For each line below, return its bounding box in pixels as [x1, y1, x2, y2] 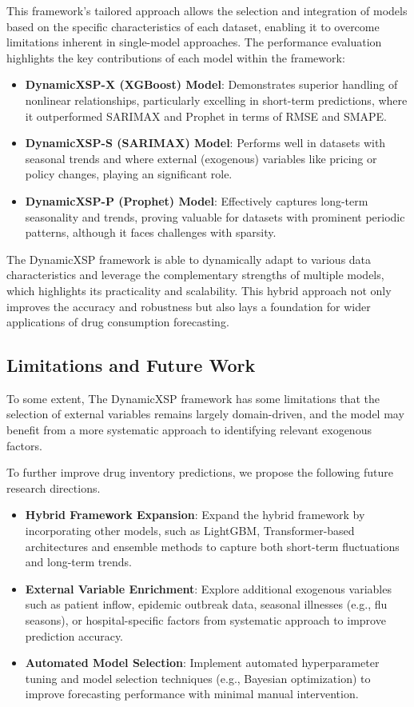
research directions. [6, 479, 101, 496]
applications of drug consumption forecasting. [6, 314, 229, 330]
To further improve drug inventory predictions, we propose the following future [6, 464, 393, 481]
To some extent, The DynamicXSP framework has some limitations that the [6, 389, 380, 406]
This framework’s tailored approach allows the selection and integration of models [6, 2, 408, 18]
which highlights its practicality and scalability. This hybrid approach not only [6, 282, 392, 298]
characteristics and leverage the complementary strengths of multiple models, [6, 266, 384, 283]
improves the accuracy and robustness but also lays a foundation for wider [6, 298, 371, 314]
